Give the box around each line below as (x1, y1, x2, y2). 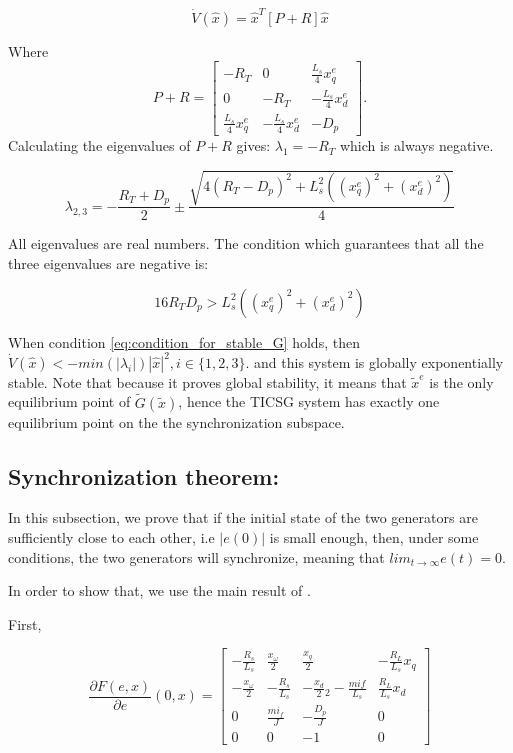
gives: (236, 135, 271, 156)
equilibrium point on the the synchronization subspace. (8, 411, 345, 432)
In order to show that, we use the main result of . (8, 580, 311, 601)
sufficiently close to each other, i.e (8, 526, 215, 547)
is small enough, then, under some (269, 526, 479, 547)
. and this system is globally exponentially (245, 351, 504, 372)
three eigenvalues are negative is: (8, 253, 209, 274)
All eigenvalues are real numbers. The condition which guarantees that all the (8, 233, 484, 254)
